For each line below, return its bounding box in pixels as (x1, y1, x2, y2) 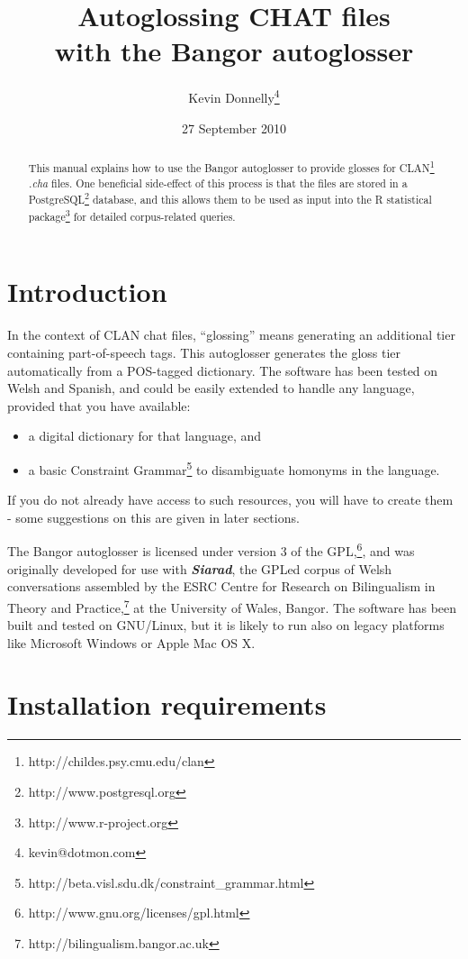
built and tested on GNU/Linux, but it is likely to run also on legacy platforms (7, 616, 445, 635)
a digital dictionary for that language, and (28, 426, 262, 445)
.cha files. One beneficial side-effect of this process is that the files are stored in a (28, 175, 408, 190)
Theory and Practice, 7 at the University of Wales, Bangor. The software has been (7, 595, 457, 616)
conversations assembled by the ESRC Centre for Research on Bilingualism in (7, 577, 436, 596)
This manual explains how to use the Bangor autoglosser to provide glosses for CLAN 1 (28, 157, 435, 175)
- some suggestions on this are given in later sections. (7, 507, 300, 526)
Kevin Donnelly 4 (188, 86, 280, 106)
